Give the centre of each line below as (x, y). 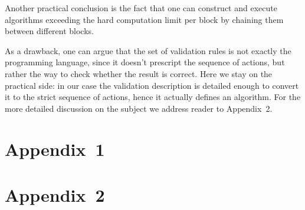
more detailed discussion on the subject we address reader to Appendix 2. (139, 108)
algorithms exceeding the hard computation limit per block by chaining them (144, 19)
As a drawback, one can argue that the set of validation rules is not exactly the (148, 50)
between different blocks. (49, 31)
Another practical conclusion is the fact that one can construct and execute (141, 8)
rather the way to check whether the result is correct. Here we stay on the (139, 73)
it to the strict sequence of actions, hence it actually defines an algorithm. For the (153, 97)
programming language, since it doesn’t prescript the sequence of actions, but (145, 62)
